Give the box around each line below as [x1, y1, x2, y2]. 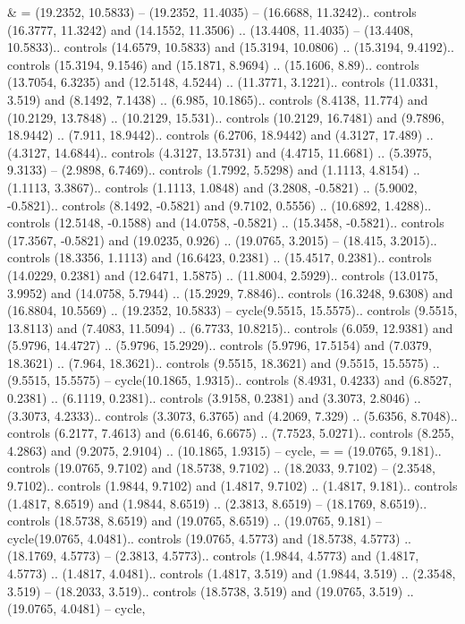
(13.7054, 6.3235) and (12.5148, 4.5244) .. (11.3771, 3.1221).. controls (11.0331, [7, 73, 438, 91]
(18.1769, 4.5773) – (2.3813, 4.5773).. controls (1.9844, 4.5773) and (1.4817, [7, 546, 419, 565]
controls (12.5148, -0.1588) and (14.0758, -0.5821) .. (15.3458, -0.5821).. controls [7, 213, 444, 232]
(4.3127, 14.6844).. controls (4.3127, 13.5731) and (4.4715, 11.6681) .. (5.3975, [7, 142, 432, 161]
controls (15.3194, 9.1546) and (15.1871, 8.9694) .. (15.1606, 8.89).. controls [7, 55, 419, 73]
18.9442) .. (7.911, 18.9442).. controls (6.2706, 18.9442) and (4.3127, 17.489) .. [7, 125, 434, 144]
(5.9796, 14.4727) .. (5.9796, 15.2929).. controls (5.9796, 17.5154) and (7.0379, [7, 336, 432, 355]
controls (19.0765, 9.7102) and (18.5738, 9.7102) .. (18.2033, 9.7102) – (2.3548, [7, 458, 435, 477]
